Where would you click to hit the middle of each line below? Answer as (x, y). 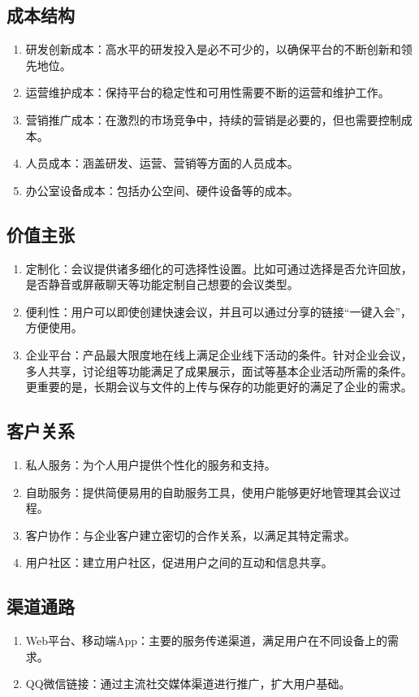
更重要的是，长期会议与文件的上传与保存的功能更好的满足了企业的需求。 (219, 387)
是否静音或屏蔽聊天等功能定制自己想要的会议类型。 (162, 284)
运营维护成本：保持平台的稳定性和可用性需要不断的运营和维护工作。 (207, 92)
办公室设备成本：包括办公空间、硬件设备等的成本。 (162, 190)
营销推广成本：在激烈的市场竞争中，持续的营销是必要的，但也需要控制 (213, 119)
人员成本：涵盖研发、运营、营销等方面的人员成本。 (162, 163)
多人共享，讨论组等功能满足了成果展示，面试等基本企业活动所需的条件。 (219, 370)
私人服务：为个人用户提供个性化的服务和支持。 (151, 464)
